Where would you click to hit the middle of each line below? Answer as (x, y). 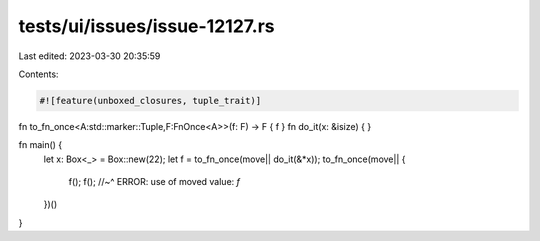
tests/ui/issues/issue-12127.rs (146, 26)
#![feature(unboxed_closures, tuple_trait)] (150, 100)
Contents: (38, 74)
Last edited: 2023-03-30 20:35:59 (89, 56)
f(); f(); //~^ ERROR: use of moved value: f (154, 182)
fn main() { (40, 145)
